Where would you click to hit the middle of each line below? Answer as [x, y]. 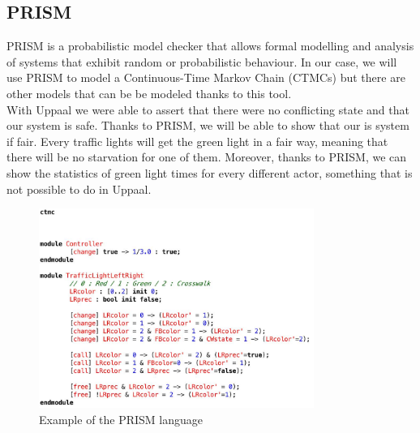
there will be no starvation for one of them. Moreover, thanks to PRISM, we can [207, 157]
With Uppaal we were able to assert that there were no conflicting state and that [208, 109]
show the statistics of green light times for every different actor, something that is [210, 172]
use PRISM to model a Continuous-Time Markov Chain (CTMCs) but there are [206, 77]
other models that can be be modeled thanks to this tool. [149, 93]
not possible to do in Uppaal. [79, 189]
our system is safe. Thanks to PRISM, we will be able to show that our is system [208, 125]
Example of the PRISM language [121, 419]
